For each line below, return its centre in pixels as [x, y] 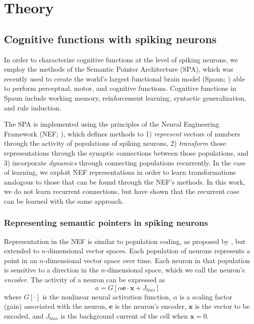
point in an [21, 260]
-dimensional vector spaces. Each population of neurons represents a [148, 251]
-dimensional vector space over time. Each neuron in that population [147, 260]
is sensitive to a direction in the [51, 270]
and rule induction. [33, 107]
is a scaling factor [206, 296]
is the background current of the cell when [124, 315]
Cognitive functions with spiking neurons [110, 39]
